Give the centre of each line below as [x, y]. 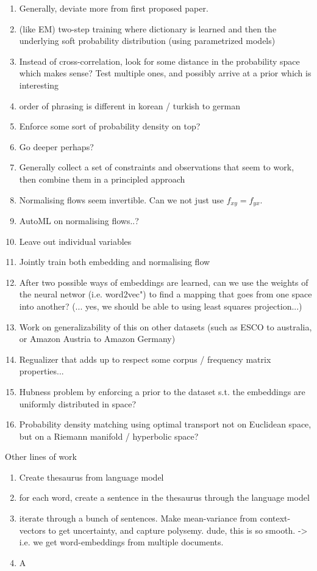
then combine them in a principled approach [102, 179]
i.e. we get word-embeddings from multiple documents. [121, 542]
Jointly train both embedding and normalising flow [115, 262]
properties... [41, 371]
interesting [39, 85]
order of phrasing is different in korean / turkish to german [130, 105]
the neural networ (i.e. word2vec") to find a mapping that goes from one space [166, 294]
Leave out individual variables [75, 241]
